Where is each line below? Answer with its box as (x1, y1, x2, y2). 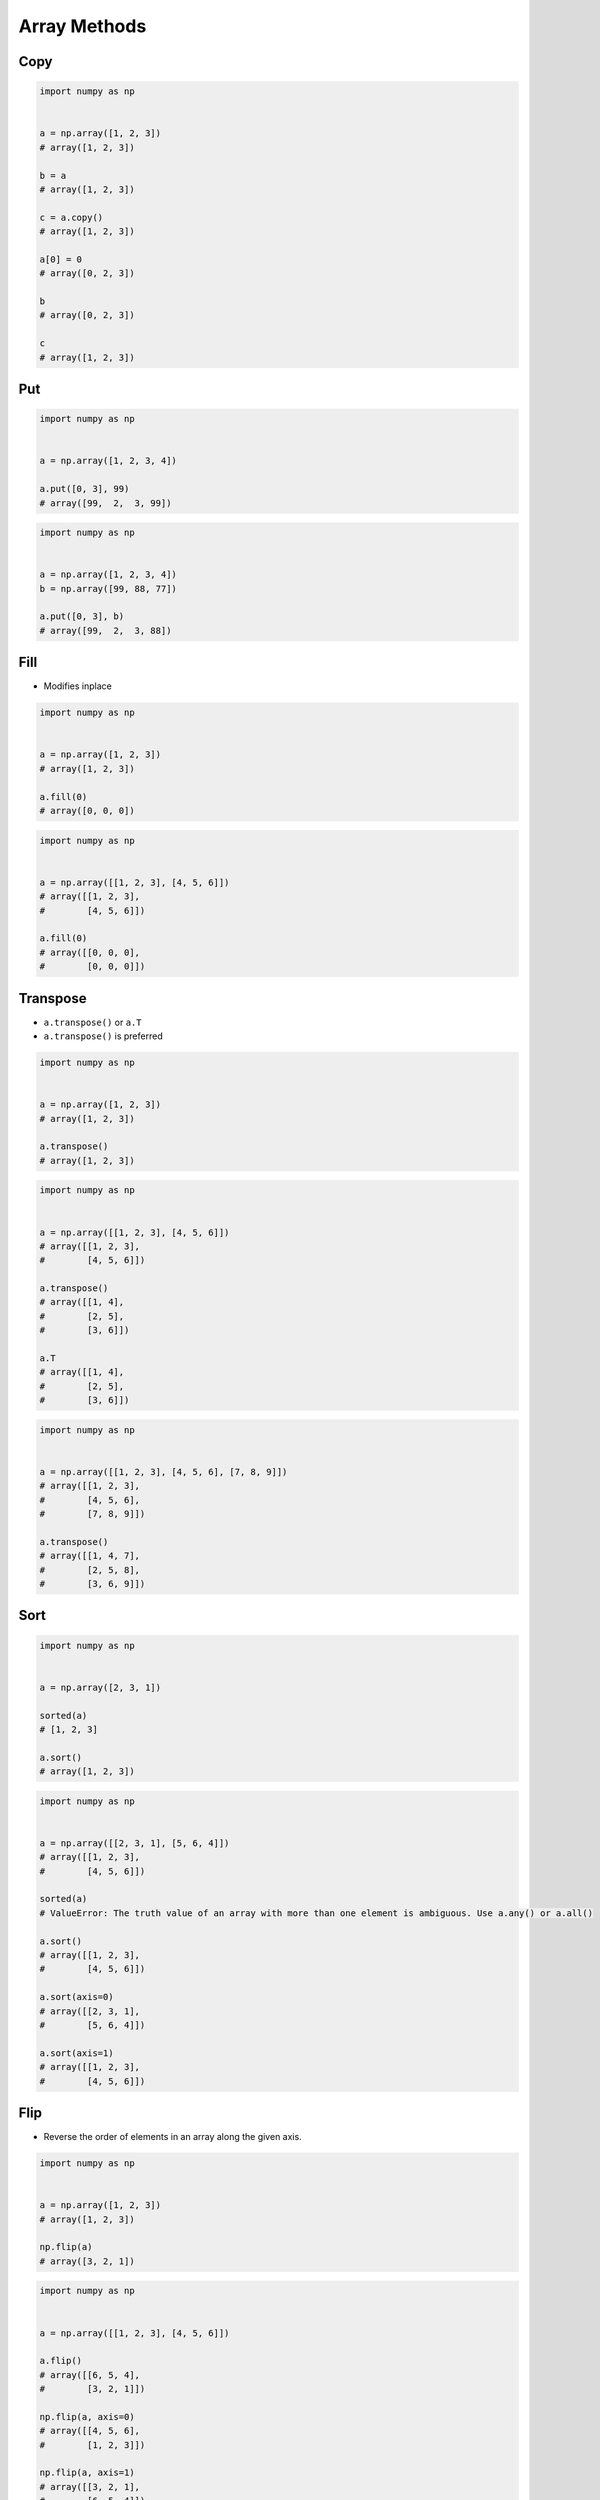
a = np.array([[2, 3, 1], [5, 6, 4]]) (39, 1837, 230, 1849)
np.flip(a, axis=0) (39, 2411, 135, 2422)
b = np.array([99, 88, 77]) (39, 583, 177, 594)
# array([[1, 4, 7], (39, 1550, 140, 1562)
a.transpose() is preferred (43, 1030, 164, 1042)
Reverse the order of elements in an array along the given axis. (43, 2131, 302, 2143)
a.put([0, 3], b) (39, 611, 125, 622)
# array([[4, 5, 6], (39, 2425, 140, 2437)
